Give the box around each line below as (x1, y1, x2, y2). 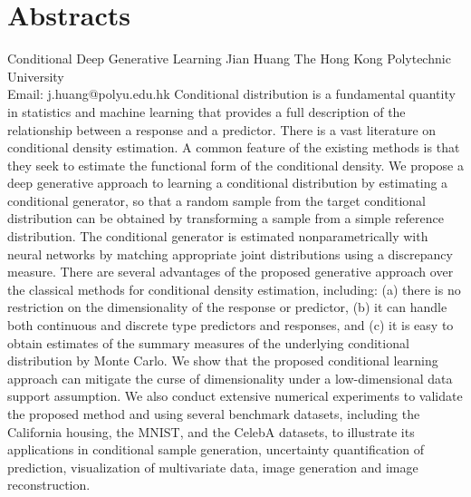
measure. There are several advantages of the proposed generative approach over (7, 262, 454, 281)
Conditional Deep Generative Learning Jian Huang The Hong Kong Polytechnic (7, 49, 451, 68)
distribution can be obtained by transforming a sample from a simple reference (7, 209, 445, 228)
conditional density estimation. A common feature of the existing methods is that (7, 138, 460, 157)
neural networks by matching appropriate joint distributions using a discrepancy (7, 244, 453, 263)
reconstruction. (7, 475, 91, 494)
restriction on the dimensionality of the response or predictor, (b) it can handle (7, 297, 447, 317)
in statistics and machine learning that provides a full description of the (7, 102, 406, 121)
